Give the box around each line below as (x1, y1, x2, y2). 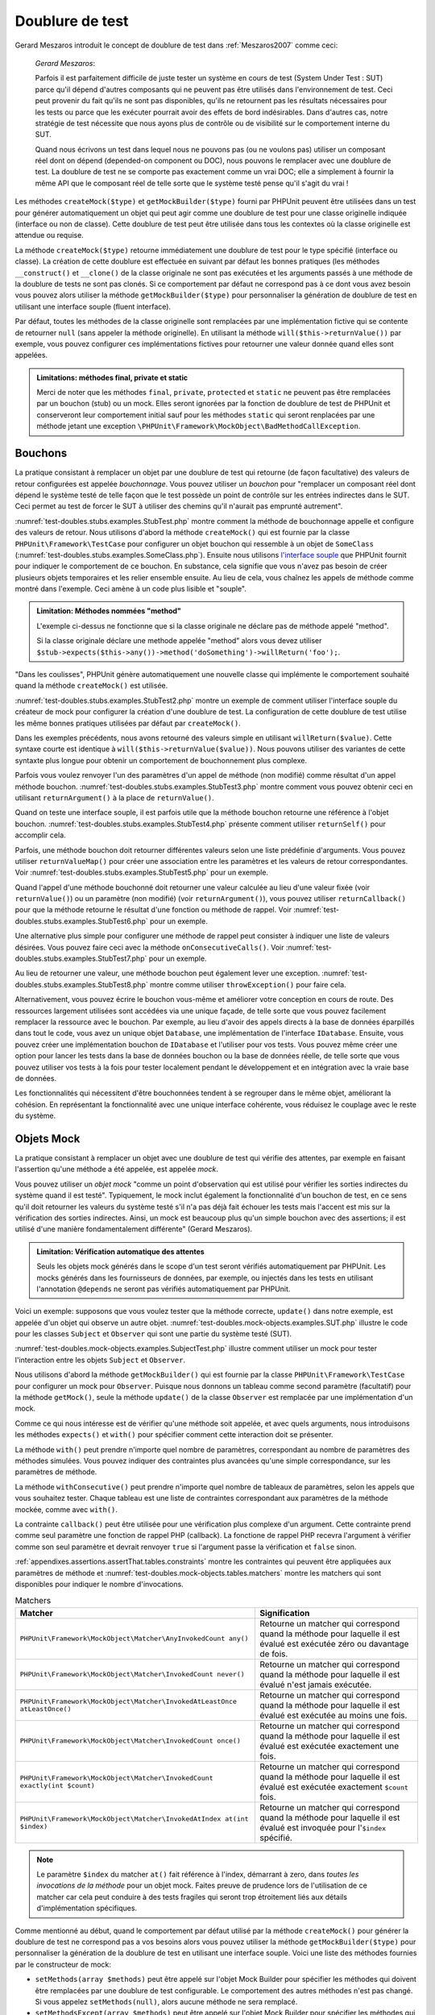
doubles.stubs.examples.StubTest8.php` (14, 979, 148, 989)
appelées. (14, 351, 48, 360)
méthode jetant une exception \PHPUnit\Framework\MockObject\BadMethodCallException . (36, 422, 361, 431)
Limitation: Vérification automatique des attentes (36, 1246, 205, 1257)
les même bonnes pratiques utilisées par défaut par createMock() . (14, 718, 241, 728)
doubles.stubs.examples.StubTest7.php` (14, 953, 147, 963)
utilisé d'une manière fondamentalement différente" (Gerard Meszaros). (14, 1224, 253, 1234)
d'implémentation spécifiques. (36, 1903, 137, 1913)
